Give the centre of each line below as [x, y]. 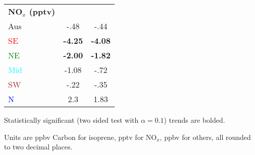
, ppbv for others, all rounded [205, 137]
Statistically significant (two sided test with [71, 120]
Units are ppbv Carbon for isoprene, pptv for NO [81, 137]
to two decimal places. [38, 147]
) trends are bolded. [194, 120]
